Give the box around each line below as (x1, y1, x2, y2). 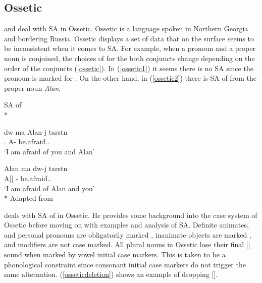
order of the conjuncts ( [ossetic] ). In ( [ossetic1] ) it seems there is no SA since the (4, 63, 253, 73)
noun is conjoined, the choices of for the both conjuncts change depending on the (4, 52, 255, 63)
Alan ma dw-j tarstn (4, 163, 68, 174)
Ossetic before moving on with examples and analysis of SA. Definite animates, (4, 219, 249, 230)
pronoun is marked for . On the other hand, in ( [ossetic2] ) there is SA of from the (4, 73, 256, 83)
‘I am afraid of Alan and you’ (4, 183, 95, 193)
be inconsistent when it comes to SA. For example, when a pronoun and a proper (4, 43, 255, 53)
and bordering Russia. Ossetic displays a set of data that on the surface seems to (4, 33, 254, 43)
